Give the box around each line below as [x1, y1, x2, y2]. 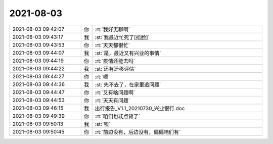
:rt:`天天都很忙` [95, 41, 130, 49]
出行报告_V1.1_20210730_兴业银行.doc [95, 105, 185, 112]
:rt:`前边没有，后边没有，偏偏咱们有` [95, 128, 181, 135]
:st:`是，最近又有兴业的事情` [95, 50, 161, 57]
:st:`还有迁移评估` [95, 65, 136, 72]
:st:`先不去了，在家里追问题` [95, 81, 161, 88]
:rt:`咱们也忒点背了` [95, 113, 141, 120]
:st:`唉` [95, 120, 111, 127]
